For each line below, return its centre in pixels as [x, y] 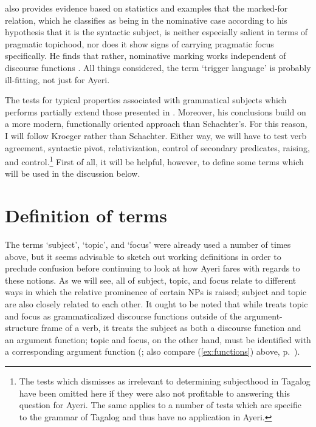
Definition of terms [86, 215]
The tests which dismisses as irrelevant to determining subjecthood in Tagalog [165, 381]
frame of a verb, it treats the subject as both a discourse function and [171, 328]
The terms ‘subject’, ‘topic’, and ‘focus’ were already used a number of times [148, 244]
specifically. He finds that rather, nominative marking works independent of [146, 56]
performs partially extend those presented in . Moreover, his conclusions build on [156, 111]
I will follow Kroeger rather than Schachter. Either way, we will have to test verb [156, 135]
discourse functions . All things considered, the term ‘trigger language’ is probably [158, 67]
